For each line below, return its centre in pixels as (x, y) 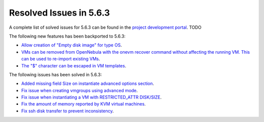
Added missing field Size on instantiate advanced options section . (88, 83)
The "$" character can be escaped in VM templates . (74, 65)
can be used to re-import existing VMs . (61, 59)
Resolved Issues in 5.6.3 (59, 13)
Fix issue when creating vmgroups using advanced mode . (79, 90)
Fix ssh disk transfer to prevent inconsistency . (67, 111)
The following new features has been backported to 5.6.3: (67, 36)
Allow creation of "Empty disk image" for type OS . (72, 45)
